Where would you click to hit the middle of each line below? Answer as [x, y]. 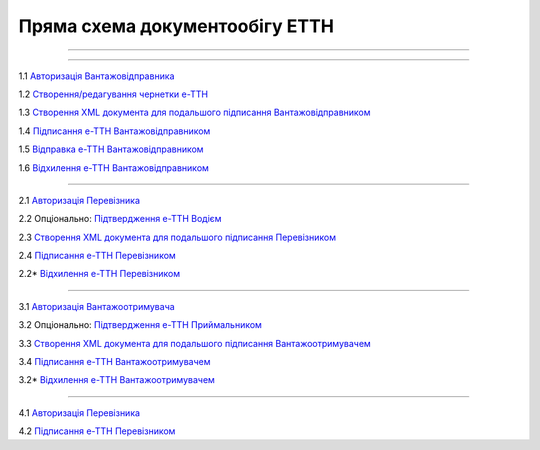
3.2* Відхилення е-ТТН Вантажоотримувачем [116, 380]
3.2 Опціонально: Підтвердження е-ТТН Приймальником [140, 325]
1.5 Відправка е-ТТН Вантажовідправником [111, 149]
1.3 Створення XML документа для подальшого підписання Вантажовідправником [194, 112]
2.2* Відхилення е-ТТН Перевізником [99, 274]
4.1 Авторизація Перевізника [79, 412]
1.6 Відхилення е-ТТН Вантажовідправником [114, 167]
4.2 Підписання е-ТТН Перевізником [97, 431]
